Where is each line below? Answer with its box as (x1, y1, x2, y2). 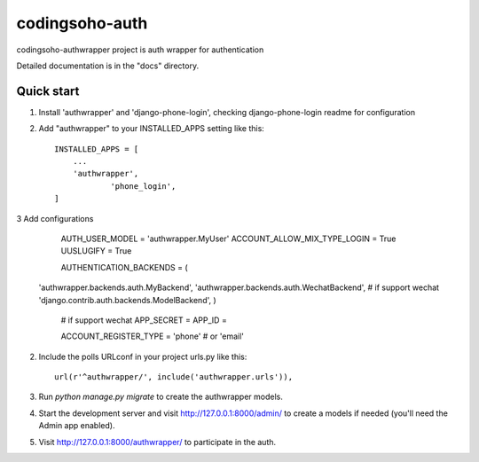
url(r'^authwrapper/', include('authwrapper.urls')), (54, 372, 293, 382)
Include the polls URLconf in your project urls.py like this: (38, 351, 247, 362)
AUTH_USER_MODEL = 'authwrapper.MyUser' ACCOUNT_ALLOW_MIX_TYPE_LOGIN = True (60, 233, 397, 244)
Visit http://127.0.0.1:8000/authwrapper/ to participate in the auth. (38, 436, 277, 447)
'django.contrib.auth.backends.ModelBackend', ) (38, 294, 216, 305)
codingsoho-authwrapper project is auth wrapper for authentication (16, 44, 264, 55)
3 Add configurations (16, 213, 94, 223)
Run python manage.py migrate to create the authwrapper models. (38, 391, 283, 403)
